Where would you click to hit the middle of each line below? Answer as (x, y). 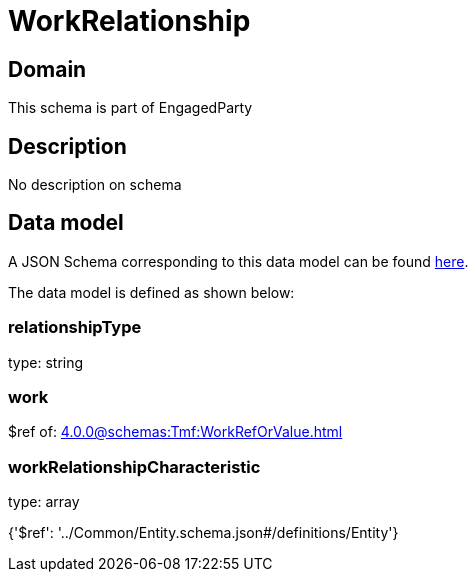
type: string (46, 362)
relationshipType (75, 327)
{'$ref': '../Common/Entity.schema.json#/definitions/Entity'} (203, 533)
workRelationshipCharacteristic (134, 466)
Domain (47, 69)
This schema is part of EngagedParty (130, 108)
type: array (44, 502)
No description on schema (95, 185)
